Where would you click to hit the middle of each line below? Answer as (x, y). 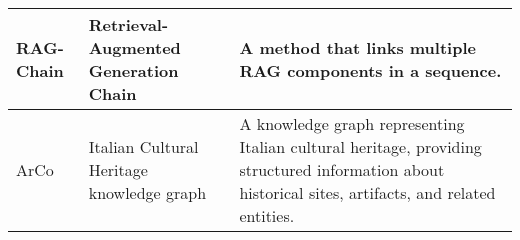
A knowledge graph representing (352, 123)
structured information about (342, 169)
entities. (267, 215)
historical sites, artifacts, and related (367, 192)
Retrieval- (128, 24)
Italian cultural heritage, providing (360, 146)
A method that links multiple (357, 47)
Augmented (134, 47)
